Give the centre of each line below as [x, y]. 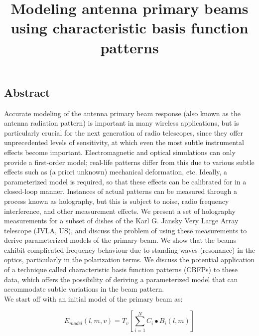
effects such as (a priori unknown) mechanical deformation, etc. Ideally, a [116, 172]
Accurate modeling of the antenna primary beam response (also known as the [122, 113]
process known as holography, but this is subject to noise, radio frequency [117, 201]
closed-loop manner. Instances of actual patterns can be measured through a [121, 191]
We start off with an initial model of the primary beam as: [93, 298]
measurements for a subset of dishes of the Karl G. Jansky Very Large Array [121, 221]
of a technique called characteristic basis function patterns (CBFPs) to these [121, 269]
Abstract [27, 92]
